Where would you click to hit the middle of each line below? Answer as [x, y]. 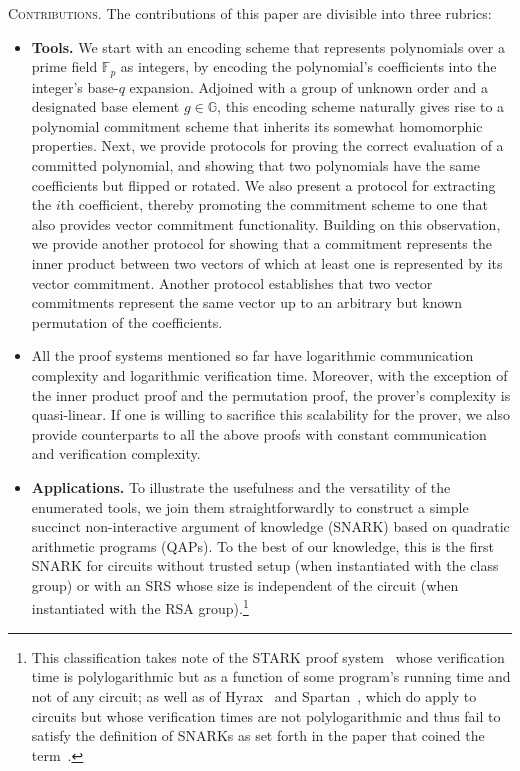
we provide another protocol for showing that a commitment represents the [261, 243]
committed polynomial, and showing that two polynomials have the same [256, 165]
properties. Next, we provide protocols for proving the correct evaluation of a [267, 145]
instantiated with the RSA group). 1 [140, 607]
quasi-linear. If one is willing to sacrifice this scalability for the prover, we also [270, 414]
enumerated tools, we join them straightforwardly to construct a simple [250, 506]
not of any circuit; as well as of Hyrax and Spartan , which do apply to [254, 695]
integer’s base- [75, 86]
